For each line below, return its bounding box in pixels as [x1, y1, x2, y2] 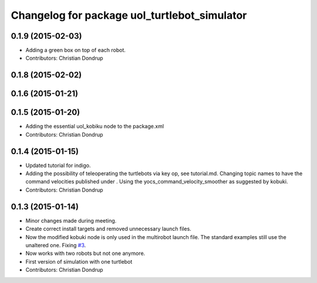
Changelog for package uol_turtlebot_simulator [11, 9, 247, 22]
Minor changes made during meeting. [25, 217, 117, 224]
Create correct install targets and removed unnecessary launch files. [25, 226, 192, 233]
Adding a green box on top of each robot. [25, 47, 126, 54]
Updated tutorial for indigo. [25, 162, 91, 169]
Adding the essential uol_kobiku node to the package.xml [25, 123, 164, 130]
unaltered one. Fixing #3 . [25, 241, 86, 248]
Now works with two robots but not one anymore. [25, 250, 146, 257]
